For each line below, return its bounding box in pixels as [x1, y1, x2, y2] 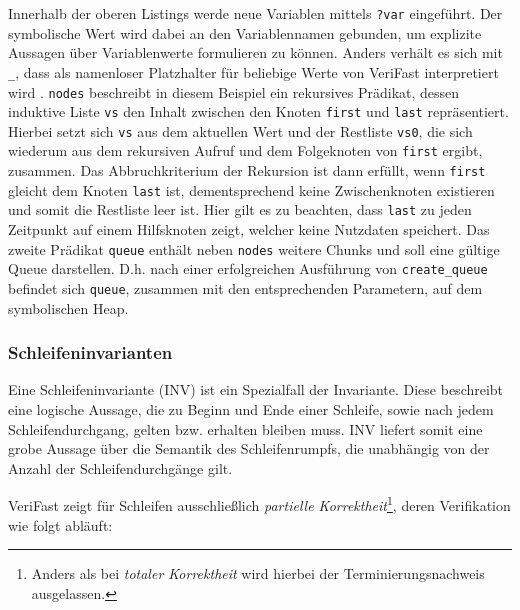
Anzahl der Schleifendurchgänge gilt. [8, 457, 233, 478]
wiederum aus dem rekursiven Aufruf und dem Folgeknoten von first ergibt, [8, 140, 483, 161]
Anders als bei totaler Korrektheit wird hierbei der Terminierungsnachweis [31, 563, 485, 584]
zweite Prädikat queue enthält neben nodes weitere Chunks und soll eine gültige [8, 238, 500, 259]
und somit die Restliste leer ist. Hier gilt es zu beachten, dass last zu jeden [8, 199, 472, 220]
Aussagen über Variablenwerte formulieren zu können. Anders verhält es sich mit [8, 42, 503, 63]
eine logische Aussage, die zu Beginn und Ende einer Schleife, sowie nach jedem [8, 399, 494, 420]
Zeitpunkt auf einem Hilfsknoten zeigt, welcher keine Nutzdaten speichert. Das [8, 219, 490, 240]
